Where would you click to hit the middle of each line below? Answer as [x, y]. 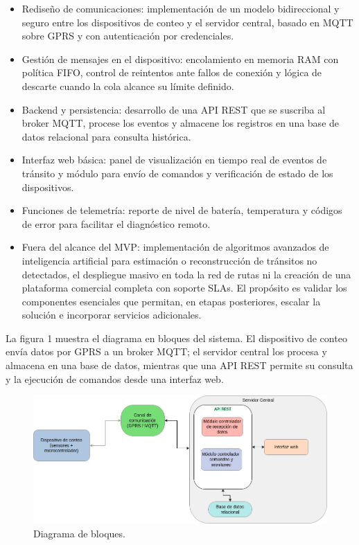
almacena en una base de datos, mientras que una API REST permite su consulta [179, 365]
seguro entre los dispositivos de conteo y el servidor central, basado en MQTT [187, 22]
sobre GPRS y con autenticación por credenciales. [128, 36]
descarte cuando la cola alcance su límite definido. [128, 86]
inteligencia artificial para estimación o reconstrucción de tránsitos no [169, 260]
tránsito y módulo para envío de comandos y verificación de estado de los [177, 173]
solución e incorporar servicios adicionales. [112, 315]
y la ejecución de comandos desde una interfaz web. [115, 378]
